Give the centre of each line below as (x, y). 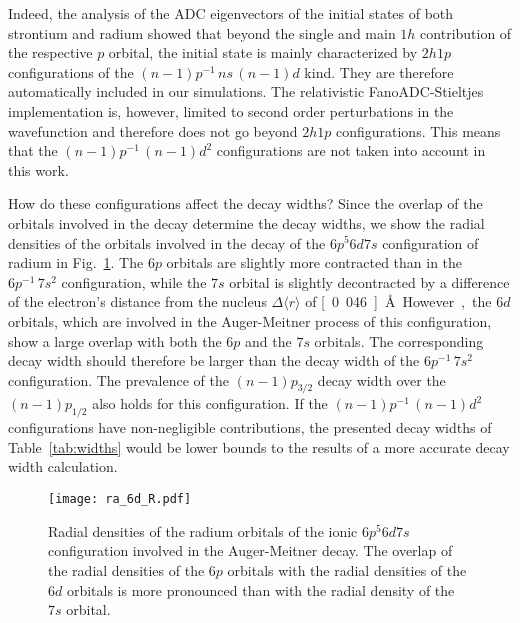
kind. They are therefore (379, 71)
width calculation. (63, 466)
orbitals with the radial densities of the (347, 569)
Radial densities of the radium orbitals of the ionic (203, 530)
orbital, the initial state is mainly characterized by (263, 52)
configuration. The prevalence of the (118, 379)
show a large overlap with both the (115, 340)
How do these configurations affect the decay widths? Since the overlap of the (245, 203)
